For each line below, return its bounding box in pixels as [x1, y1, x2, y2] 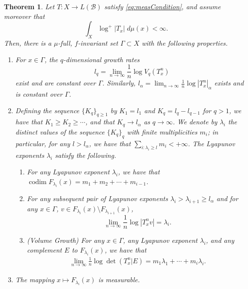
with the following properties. [141, 37, 228, 48]
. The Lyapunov [188, 138, 235, 148]
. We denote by [173, 117, 217, 127]
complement [27, 244, 62, 255]
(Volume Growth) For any [27, 235, 104, 245]
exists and [214, 78, 244, 88]
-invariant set [78, 37, 118, 48]
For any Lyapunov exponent [27, 167, 110, 177]
